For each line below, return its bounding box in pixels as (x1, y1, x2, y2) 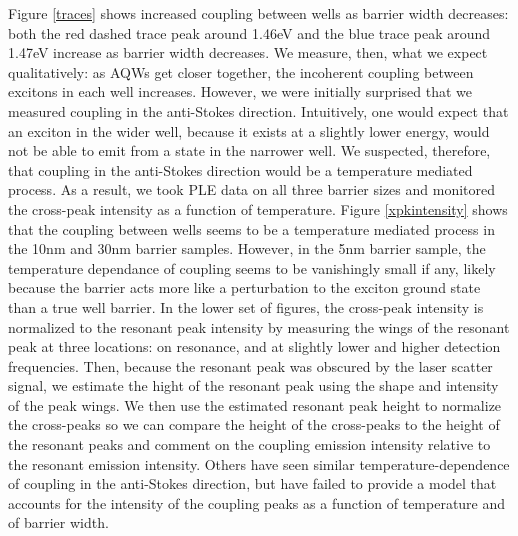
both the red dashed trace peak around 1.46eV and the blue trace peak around (8, 22, 491, 43)
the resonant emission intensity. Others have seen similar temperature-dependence (8, 453, 510, 474)
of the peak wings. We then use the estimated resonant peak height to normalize (8, 394, 502, 415)
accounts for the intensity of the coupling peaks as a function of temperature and (8, 492, 506, 513)
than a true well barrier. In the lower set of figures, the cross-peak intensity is (8, 296, 484, 317)
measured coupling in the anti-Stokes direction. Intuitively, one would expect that (8, 100, 509, 121)
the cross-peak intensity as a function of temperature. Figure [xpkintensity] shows (8, 198, 508, 219)
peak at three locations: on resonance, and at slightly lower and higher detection (8, 336, 501, 357)
